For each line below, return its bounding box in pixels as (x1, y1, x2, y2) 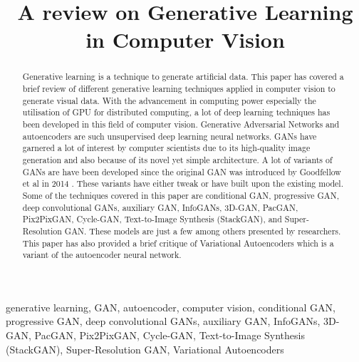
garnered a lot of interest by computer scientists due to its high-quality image (22, 142, 311, 154)
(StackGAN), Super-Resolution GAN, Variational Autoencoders (6, 341, 284, 356)
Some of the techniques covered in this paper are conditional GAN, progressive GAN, (22, 189, 339, 201)
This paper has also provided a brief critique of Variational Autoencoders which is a (22, 237, 334, 249)
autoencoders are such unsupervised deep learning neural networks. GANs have (22, 130, 317, 142)
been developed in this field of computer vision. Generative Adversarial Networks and (22, 118, 340, 130)
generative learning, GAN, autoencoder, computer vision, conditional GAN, (6, 299, 335, 314)
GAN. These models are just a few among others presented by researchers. (64, 224, 341, 237)
